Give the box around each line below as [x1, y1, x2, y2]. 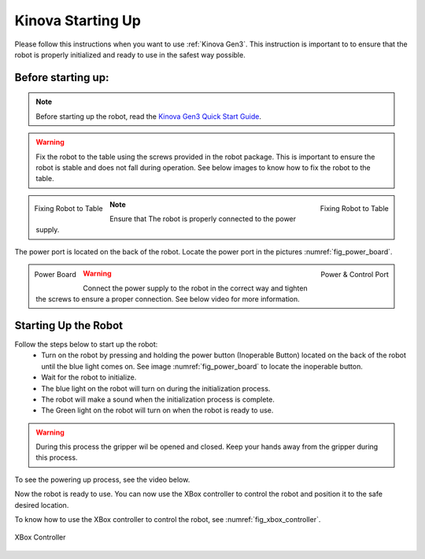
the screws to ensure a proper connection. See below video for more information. [35, 294, 301, 304]
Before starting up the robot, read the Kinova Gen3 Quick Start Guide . [35, 111, 262, 121]
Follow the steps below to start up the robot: [14, 339, 158, 349]
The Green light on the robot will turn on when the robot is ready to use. [41, 405, 274, 415]
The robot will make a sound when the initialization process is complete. [41, 394, 275, 404]
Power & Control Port [320, 270, 389, 279]
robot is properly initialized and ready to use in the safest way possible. [14, 50, 246, 59]
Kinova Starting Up [14, 12, 142, 29]
